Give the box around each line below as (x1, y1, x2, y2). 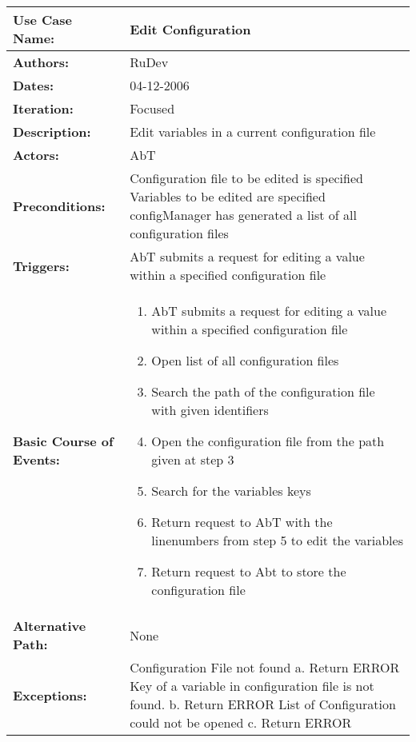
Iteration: (13, 99, 74, 118)
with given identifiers (151, 401, 269, 419)
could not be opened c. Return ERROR (130, 713, 352, 732)
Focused (130, 99, 175, 118)
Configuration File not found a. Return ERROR (130, 658, 400, 676)
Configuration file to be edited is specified (130, 169, 363, 187)
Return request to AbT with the (151, 513, 333, 531)
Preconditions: (13, 196, 106, 215)
